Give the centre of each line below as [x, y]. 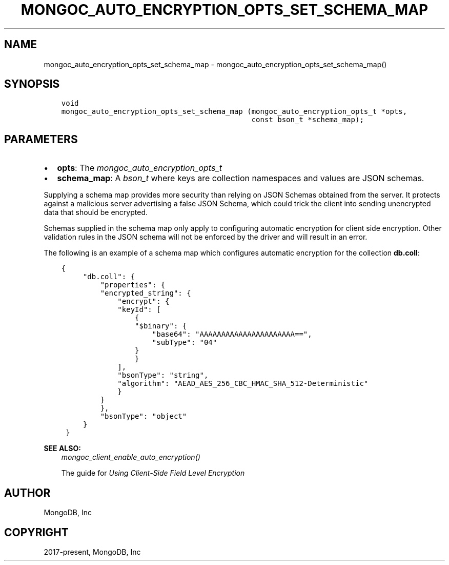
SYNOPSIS [32, 84]
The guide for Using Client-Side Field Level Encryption [153, 473]
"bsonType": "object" [144, 416]
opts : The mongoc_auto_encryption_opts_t [139, 168]
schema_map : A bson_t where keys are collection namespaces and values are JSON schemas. [241, 178]
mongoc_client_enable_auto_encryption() [131, 457]
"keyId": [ [139, 310]
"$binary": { [161, 326]
